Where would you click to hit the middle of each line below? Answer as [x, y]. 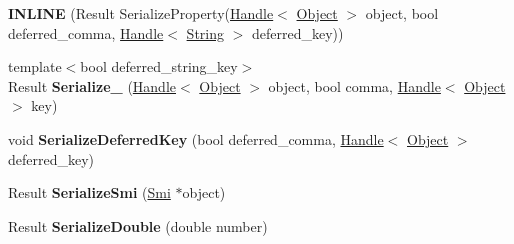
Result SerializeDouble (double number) [138, 225]
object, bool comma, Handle [354, 85]
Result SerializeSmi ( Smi [89, 192]
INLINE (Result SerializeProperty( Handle [141, 13]
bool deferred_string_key [159, 66]
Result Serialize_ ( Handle [92, 85]
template [35, 66]
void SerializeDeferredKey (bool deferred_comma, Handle [196, 138]
